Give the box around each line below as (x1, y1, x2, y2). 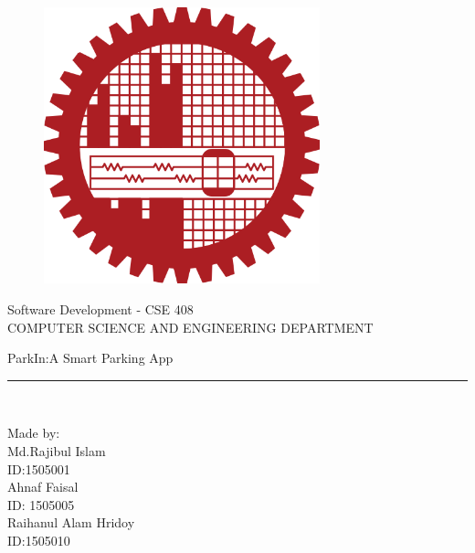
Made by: (7, 423, 60, 442)
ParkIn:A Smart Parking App (7, 348, 174, 367)
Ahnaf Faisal (7, 477, 79, 496)
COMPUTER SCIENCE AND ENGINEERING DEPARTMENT (7, 317, 374, 336)
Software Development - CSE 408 (7, 299, 194, 318)
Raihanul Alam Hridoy (7, 513, 135, 532)
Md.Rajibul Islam (7, 441, 106, 460)
